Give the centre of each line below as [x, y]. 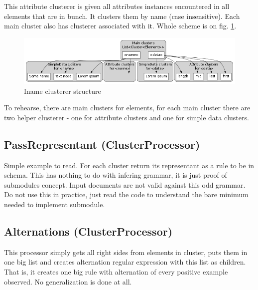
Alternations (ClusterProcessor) [88, 231]
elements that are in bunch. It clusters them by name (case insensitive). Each [122, 16]
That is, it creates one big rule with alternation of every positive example [116, 272]
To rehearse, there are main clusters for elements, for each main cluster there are [127, 108]
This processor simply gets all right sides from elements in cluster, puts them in [126, 252]
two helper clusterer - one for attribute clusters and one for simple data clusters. [127, 117]
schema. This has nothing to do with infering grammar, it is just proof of [116, 175]
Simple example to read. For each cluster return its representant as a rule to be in [129, 165]
